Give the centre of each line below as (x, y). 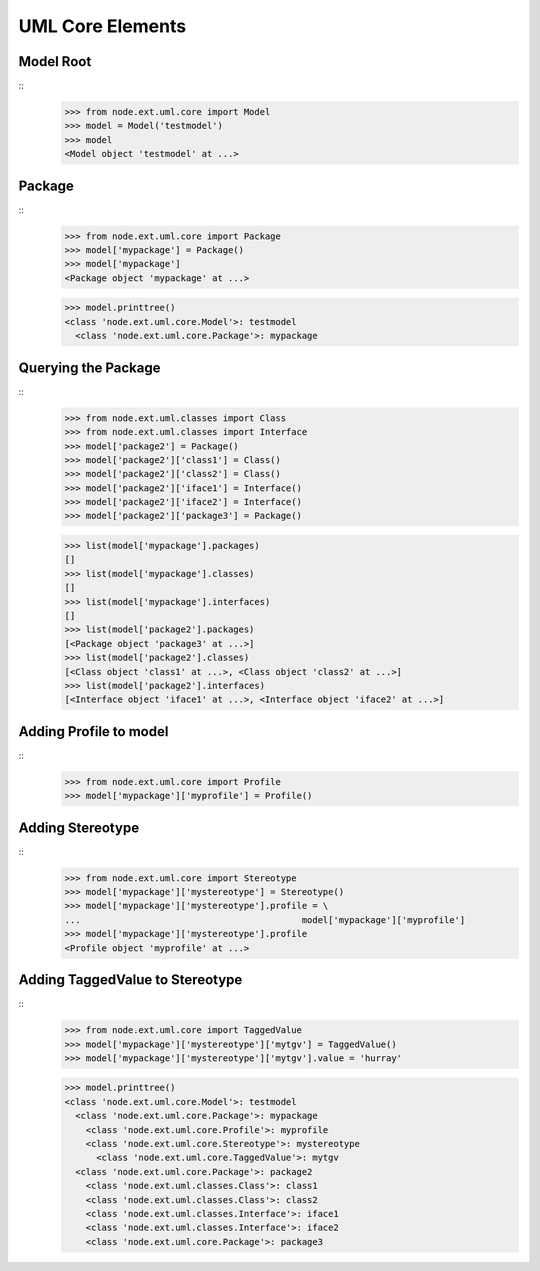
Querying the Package (89, 367)
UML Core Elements (102, 26)
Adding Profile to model (93, 731)
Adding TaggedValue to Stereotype (130, 980)
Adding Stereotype (79, 827)
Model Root (55, 61)
